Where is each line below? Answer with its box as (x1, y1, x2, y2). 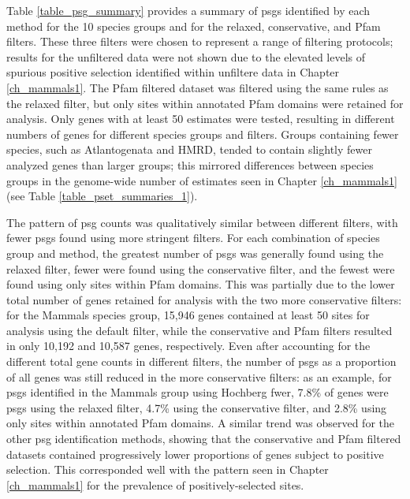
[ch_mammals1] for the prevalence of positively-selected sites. (6, 476, 304, 493)
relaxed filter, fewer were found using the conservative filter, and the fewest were (6, 260, 395, 277)
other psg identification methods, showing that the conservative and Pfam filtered (6, 430, 401, 447)
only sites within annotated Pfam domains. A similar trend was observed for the (6, 415, 394, 431)
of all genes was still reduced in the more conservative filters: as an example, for (6, 368, 392, 385)
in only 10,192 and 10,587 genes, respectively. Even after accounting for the (6, 337, 371, 354)
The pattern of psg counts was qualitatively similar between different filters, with (6, 214, 398, 230)
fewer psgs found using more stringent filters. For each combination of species (6, 229, 380, 246)
